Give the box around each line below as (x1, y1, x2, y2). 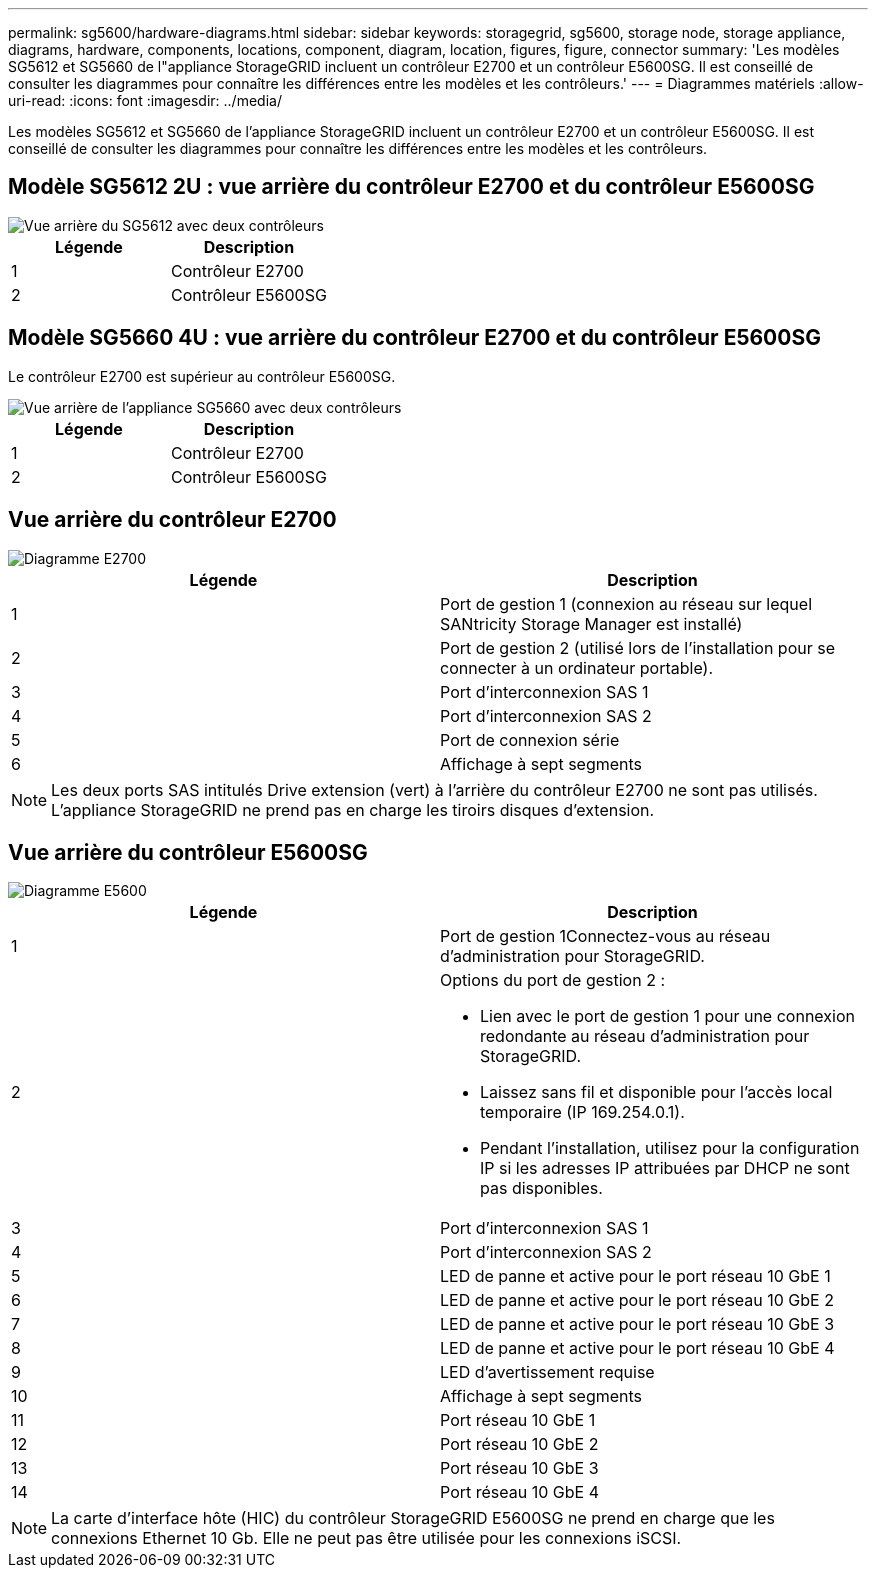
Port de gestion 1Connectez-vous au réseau (440, 926, 771, 947)
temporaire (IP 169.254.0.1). (480, 1102, 685, 1123)
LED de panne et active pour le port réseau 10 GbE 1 (440, 1266, 831, 1287)
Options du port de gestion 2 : (440, 970, 666, 991)
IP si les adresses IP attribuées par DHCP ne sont (480, 1158, 850, 1179)
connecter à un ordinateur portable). (440, 657, 714, 678)
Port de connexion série (440, 729, 620, 750)
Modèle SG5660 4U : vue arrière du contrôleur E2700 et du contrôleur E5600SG (8, 325, 821, 351)
